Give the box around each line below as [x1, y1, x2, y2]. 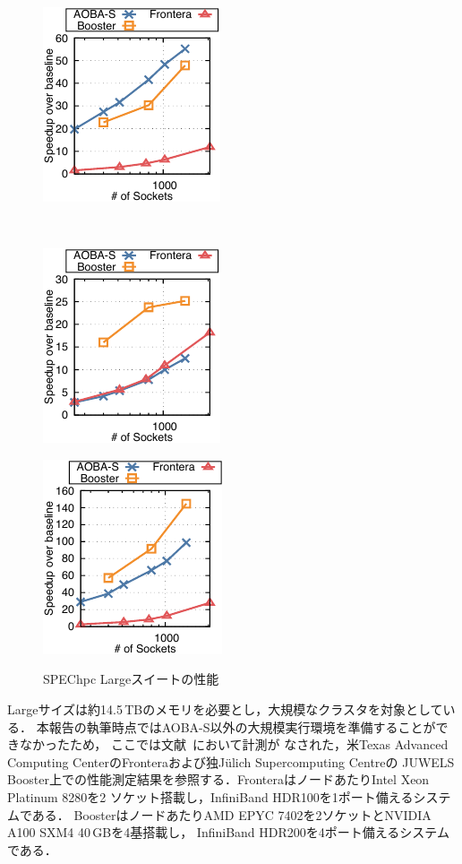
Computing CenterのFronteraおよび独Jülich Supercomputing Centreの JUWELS [7, 752, 455, 771]
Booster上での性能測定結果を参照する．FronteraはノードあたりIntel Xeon [7, 770, 430, 789]
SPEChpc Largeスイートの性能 [43, 670, 219, 688]
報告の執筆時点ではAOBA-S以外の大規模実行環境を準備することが [48, 717, 436, 736]
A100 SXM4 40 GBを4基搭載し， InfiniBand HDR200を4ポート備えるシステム [7, 823, 449, 842]
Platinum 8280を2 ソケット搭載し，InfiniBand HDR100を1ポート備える [7, 787, 414, 806]
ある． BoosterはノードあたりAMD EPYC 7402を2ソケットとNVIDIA [31, 805, 432, 824]
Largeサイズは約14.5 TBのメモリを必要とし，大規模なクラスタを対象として [7, 699, 443, 718]
